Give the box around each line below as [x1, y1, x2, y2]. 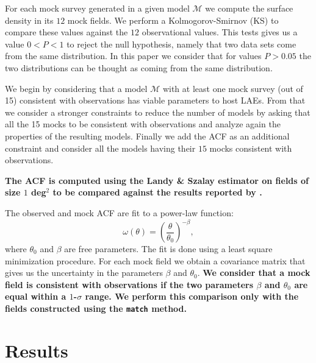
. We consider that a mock [197, 266, 311, 279]
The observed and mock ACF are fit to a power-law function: [5, 206, 234, 219]
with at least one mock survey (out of [162, 82, 303, 94]
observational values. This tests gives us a [142, 26, 298, 38]
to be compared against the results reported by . [52, 186, 262, 199]
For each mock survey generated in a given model [5, 2, 190, 14]
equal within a [5, 290, 66, 303]
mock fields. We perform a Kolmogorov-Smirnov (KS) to [67, 13, 279, 26]
